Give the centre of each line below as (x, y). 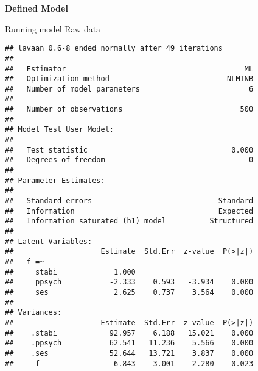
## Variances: (33, 313)
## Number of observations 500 (129, 110)
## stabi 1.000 (70, 272)
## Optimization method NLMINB (129, 79)
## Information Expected (129, 211)
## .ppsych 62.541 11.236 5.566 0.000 (129, 343)
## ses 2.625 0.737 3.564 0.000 (129, 292)
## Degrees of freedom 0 (129, 160)
